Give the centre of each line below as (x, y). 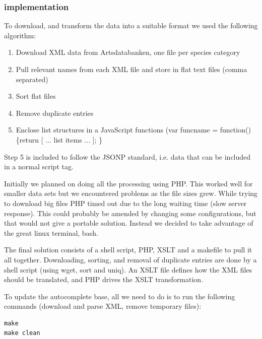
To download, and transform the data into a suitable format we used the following (131, 25)
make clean (22, 333)
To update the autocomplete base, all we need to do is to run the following (120, 296)
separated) (32, 79)
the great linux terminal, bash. (51, 232)
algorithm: (20, 35)
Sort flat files (36, 96)
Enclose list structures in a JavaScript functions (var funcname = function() (133, 130)
